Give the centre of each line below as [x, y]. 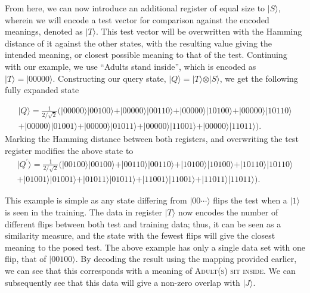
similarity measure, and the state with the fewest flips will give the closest [140, 235]
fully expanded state [42, 90]
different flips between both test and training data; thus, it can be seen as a [143, 223]
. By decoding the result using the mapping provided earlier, [186, 259]
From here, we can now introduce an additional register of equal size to [135, 8]
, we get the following [259, 78]
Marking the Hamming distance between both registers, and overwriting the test [152, 139]
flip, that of [26, 259]
